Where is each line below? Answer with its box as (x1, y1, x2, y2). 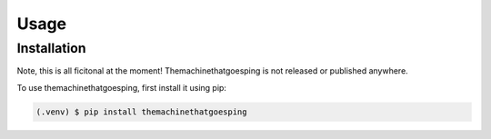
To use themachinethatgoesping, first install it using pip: (16, 82, 227, 93)
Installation (16, 40, 86, 56)
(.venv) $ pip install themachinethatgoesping (35, 106, 247, 117)
